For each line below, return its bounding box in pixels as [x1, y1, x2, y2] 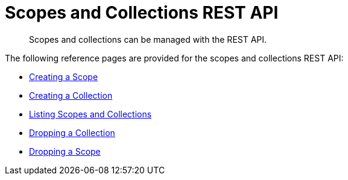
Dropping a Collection [29, 127, 115, 138]
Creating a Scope [29, 71, 98, 82]
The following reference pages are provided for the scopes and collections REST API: [5, 52, 344, 63]
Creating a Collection [29, 90, 113, 101]
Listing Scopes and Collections [29, 108, 152, 119]
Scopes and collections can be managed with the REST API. [29, 34, 267, 45]
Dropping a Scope [29, 146, 101, 157]
